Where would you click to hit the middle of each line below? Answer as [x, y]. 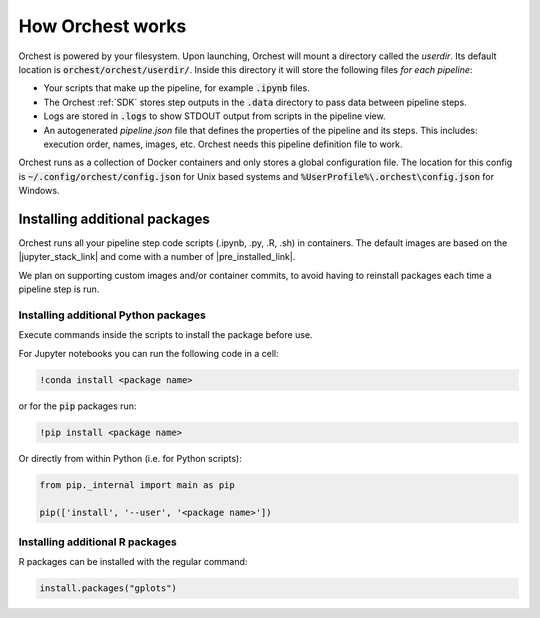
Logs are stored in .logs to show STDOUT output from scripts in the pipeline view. [214, 116]
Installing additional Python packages [112, 315]
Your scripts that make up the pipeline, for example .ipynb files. [176, 88]
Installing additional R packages [97, 542]
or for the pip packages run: [77, 406]
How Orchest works [102, 26]
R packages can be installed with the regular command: [133, 562]
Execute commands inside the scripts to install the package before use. [165, 335]
